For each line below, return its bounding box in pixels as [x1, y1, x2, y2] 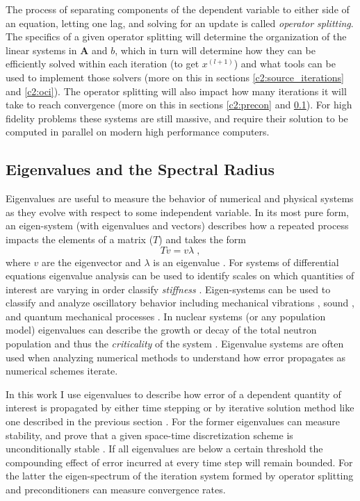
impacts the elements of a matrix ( [6, 231, 154, 246]
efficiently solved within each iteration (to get [6, 56, 199, 71]
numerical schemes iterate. [6, 363, 118, 378]
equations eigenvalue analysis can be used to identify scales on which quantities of [6, 268, 354, 283]
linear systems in [6, 42, 77, 57]
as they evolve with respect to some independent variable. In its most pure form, [6, 204, 350, 219]
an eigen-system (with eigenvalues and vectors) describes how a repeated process [6, 218, 349, 233]
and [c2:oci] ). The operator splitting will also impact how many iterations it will [6, 83, 347, 98]
